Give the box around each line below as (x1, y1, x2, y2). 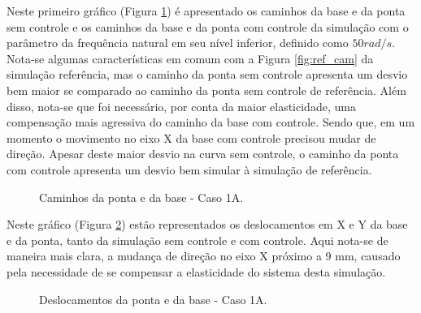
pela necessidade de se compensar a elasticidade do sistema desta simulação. (7, 263, 386, 280)
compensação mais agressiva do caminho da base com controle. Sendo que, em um (7, 114, 415, 131)
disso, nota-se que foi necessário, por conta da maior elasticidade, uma (7, 97, 356, 114)
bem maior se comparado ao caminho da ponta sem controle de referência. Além (7, 81, 406, 98)
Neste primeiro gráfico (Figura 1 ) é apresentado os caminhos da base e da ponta (7, 2, 406, 19)
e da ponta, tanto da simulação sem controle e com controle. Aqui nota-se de (7, 231, 388, 248)
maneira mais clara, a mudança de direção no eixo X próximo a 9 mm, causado (7, 247, 401, 264)
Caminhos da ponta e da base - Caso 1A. (39, 188, 244, 205)
